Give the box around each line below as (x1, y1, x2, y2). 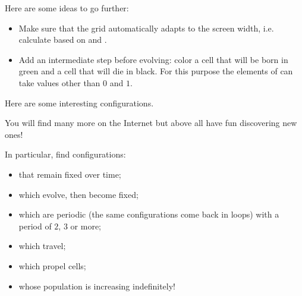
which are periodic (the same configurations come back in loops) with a (18, 208, 279, 221)
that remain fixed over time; (18, 168, 121, 180)
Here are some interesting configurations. (5, 96, 154, 109)
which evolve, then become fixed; (18, 188, 139, 200)
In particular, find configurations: (5, 148, 126, 160)
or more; (70, 219, 101, 232)
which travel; (18, 240, 66, 252)
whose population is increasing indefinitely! (18, 279, 175, 292)
